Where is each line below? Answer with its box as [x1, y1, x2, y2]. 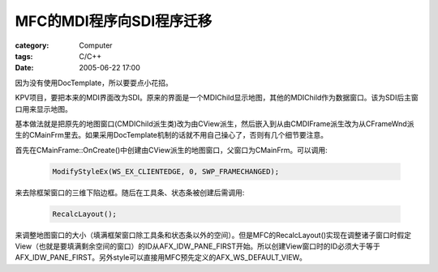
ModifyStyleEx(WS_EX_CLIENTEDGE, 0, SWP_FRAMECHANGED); [52, 167, 280, 176]
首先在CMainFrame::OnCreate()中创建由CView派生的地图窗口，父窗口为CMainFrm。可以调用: [15, 145, 328, 155]
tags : [15, 51, 33, 61]
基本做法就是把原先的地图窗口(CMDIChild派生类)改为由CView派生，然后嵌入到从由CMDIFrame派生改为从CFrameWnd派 [15, 118, 414, 129]
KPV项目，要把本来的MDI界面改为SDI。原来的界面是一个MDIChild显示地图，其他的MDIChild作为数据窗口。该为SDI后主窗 [15, 93, 419, 103]
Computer [79, 40, 113, 50]
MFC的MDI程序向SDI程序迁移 [15, 12, 213, 30]
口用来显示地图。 [15, 104, 72, 113]
